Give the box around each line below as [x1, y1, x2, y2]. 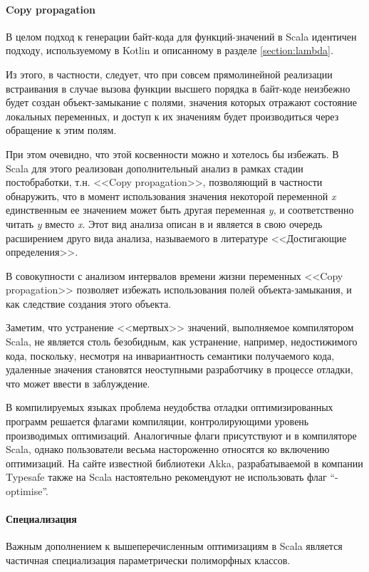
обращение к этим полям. [6, 123, 117, 137]
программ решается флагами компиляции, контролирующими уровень [6, 414, 309, 429]
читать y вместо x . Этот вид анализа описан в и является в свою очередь [6, 216, 323, 231]
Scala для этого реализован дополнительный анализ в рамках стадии [6, 160, 303, 175]
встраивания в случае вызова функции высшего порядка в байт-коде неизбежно [6, 80, 350, 95]
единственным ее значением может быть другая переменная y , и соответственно [6, 202, 354, 217]
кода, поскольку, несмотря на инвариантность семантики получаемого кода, [6, 348, 335, 363]
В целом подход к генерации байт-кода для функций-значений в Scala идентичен [6, 28, 357, 43]
